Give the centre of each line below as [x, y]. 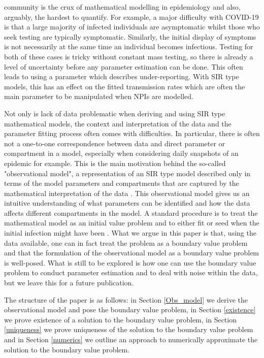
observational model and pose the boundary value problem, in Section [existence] [130, 310]
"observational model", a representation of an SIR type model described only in [127, 173]
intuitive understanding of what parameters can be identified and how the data [127, 203]
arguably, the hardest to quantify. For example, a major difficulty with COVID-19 [131, 17]
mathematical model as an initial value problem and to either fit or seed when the [132, 223]
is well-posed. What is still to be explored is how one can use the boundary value [130, 262]
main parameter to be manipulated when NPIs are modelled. [99, 96]
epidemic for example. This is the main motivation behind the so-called [115, 163]
